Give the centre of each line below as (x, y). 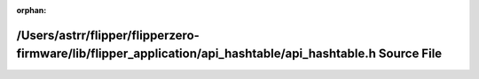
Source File (410, 54)
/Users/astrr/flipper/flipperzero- (108, 35)
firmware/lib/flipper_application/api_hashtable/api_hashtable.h (196, 54)
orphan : (31, 10)
